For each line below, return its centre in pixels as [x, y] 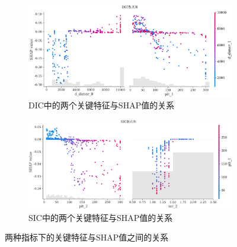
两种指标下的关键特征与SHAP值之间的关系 [87, 237]
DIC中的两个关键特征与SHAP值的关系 [102, 105]
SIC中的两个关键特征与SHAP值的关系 [101, 217]
